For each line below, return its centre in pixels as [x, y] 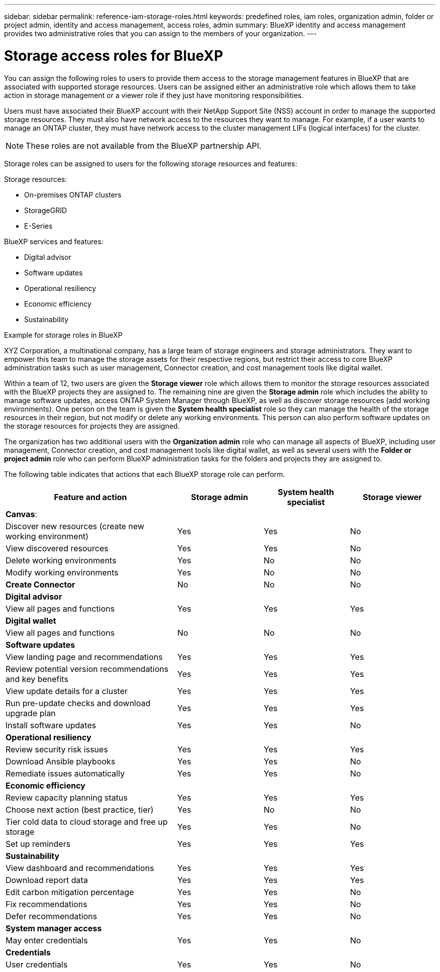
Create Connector [40, 584]
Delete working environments [61, 560]
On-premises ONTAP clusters [73, 195]
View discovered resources [57, 548]
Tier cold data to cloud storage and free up [87, 821]
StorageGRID [46, 210]
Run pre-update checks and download [78, 703]
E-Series [38, 226]
